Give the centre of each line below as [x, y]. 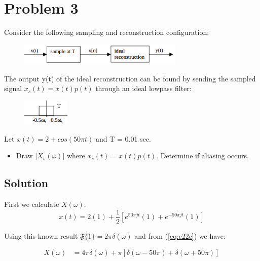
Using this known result [41, 235]
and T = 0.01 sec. [123, 138]
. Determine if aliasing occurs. [202, 156]
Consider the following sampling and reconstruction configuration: [107, 32]
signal [13, 88]
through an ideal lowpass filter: [143, 88]
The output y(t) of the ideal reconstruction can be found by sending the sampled [130, 78]
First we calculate [32, 204]
